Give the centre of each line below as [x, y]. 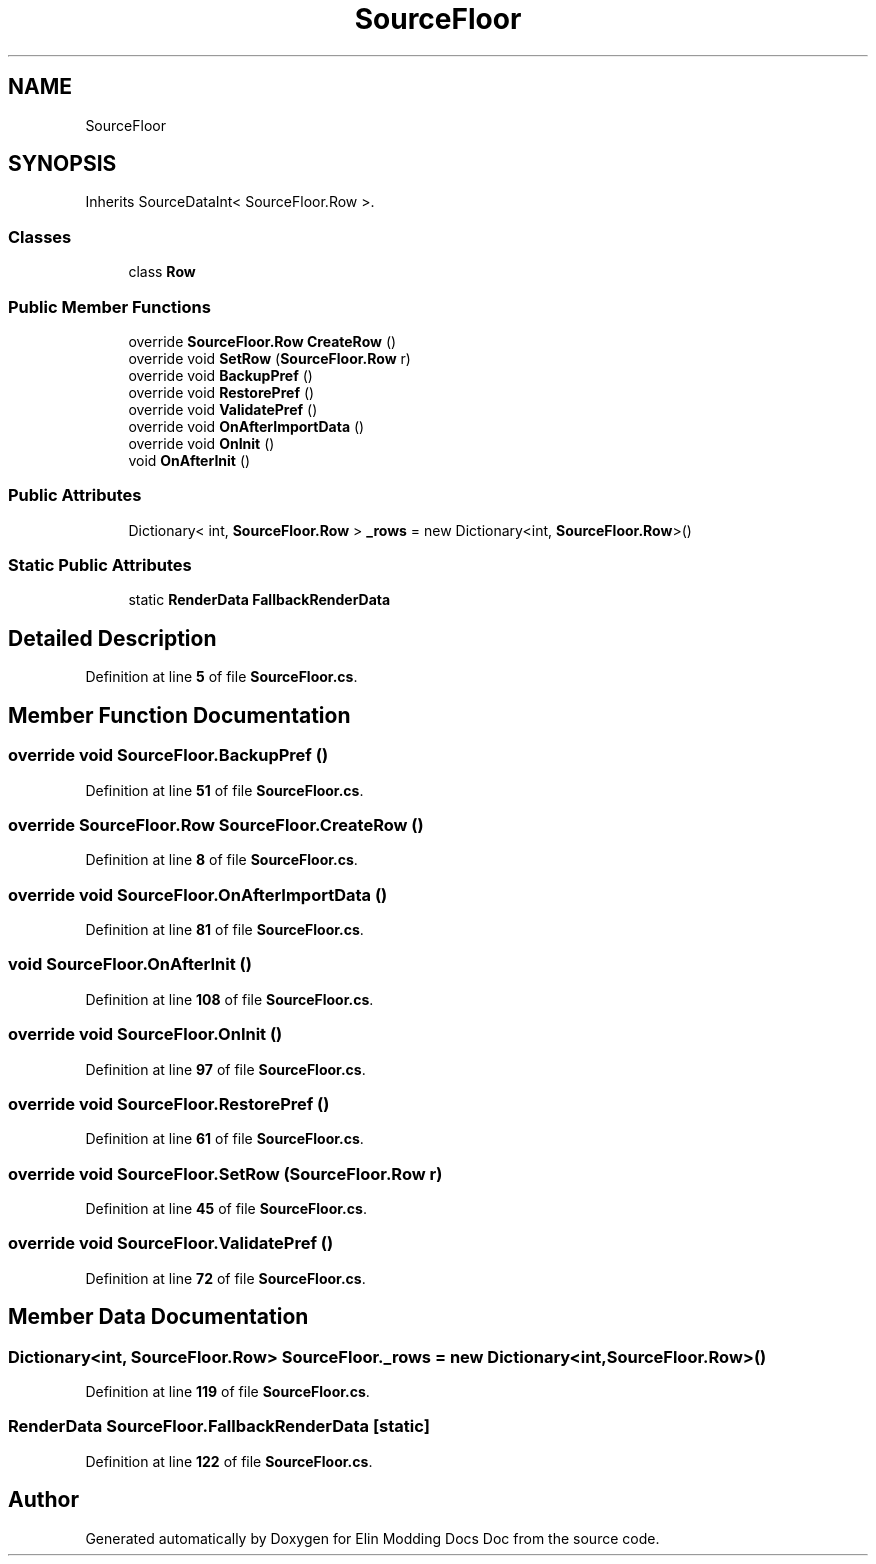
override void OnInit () [201, 443]
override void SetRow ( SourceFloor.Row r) [269, 358]
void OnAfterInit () [189, 460]
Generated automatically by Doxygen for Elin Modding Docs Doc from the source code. [372, 1538]
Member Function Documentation [179, 715]
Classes [40, 236]
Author [43, 1500]
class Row [162, 272]
